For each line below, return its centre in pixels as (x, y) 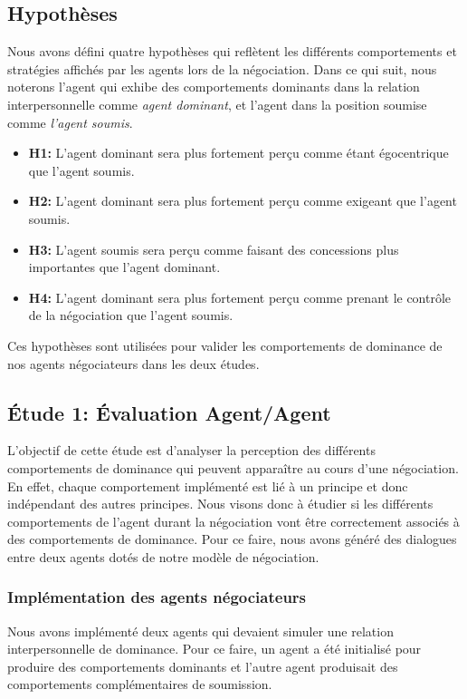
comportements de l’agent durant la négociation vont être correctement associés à (233, 521)
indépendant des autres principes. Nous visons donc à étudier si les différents (220, 504)
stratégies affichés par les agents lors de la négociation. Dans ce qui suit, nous (222, 68)
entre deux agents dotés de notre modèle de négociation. (163, 556)
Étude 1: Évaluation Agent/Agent (169, 412)
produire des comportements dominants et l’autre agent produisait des (203, 666)
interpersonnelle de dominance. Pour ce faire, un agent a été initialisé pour (214, 649)
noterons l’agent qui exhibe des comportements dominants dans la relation (214, 87)
